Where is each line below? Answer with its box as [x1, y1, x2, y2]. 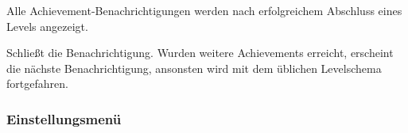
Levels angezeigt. [6, 17, 88, 34]
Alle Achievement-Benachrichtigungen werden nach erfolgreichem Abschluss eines [6, 2, 402, 18]
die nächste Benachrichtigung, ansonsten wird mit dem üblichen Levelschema [6, 59, 382, 76]
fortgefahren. [6, 75, 68, 92]
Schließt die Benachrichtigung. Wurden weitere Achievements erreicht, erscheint [6, 44, 394, 61]
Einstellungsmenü [6, 108, 122, 128]
